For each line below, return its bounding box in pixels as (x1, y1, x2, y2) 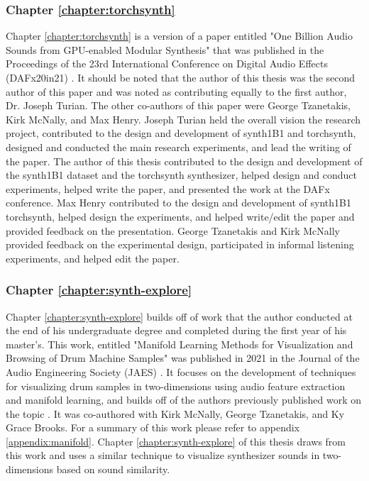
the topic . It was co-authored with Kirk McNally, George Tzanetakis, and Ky (6, 406, 345, 421)
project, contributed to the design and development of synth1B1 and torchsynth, (6, 126, 356, 140)
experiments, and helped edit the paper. (6, 250, 180, 265)
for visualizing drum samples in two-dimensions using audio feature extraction (6, 378, 346, 393)
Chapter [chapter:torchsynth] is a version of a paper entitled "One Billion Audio (6, 28, 353, 43)
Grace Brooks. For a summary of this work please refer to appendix (6, 420, 300, 435)
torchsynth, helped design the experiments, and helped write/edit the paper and (6, 209, 355, 223)
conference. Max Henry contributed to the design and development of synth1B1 (6, 195, 351, 210)
